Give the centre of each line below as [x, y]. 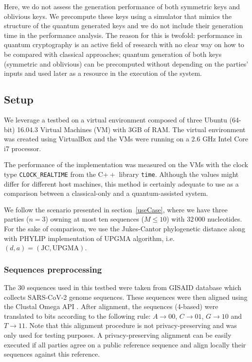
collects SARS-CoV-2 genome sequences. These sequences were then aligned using [126, 297]
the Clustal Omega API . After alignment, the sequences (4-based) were [111, 306]
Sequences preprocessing [53, 269]
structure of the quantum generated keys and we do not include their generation [124, 26]
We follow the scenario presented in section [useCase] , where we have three [116, 209]
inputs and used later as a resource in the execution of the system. [103, 73]
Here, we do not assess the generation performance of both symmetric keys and [122, 6]
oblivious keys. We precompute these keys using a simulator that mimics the [118, 16]
